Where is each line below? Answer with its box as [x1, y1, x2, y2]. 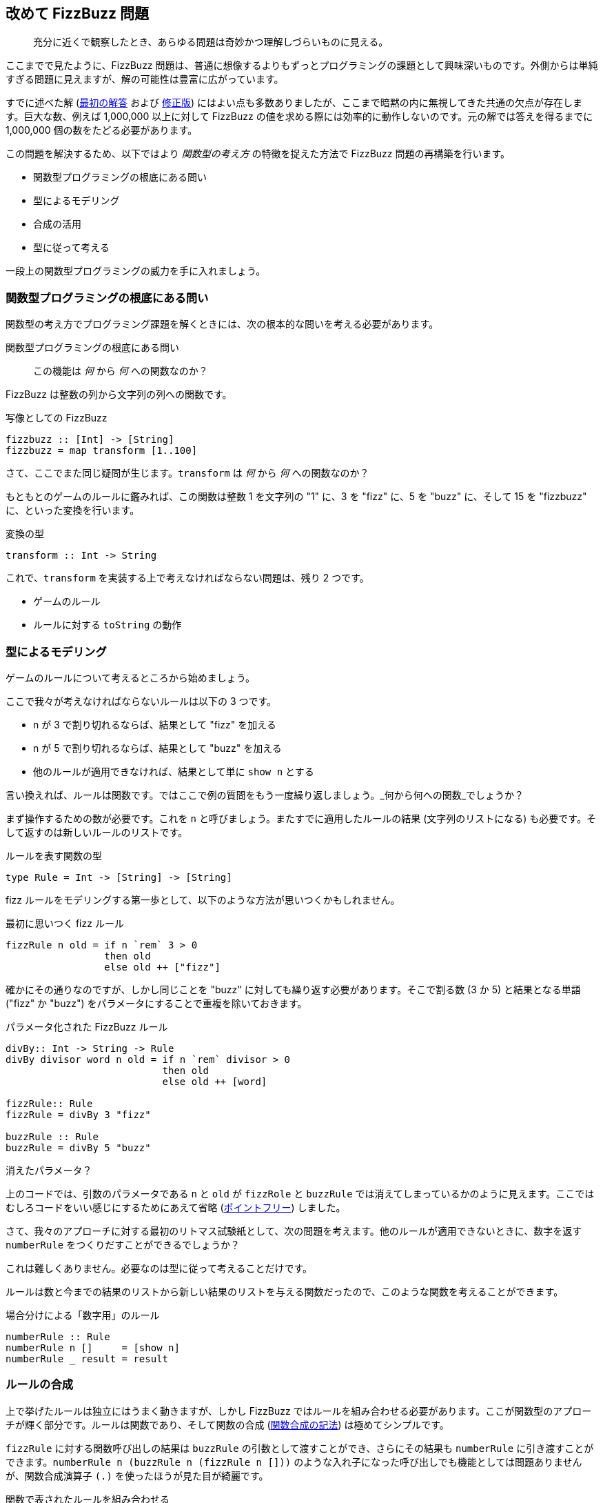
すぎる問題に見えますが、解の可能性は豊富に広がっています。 [6, 73, 284, 86]
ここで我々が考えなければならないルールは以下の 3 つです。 [6, 695, 277, 707]
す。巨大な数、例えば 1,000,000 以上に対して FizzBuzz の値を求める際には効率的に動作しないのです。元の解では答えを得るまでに [6, 110, 593, 123]
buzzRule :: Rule [6, 1131, 99, 1142]
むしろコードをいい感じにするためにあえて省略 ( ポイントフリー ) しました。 [6, 1201, 346, 1213]
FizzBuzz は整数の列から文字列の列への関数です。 [6, 388, 232, 401]
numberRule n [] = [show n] [6, 1342, 180, 1353]
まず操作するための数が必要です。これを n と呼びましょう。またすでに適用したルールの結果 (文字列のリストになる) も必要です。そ [6, 812, 596, 824]
